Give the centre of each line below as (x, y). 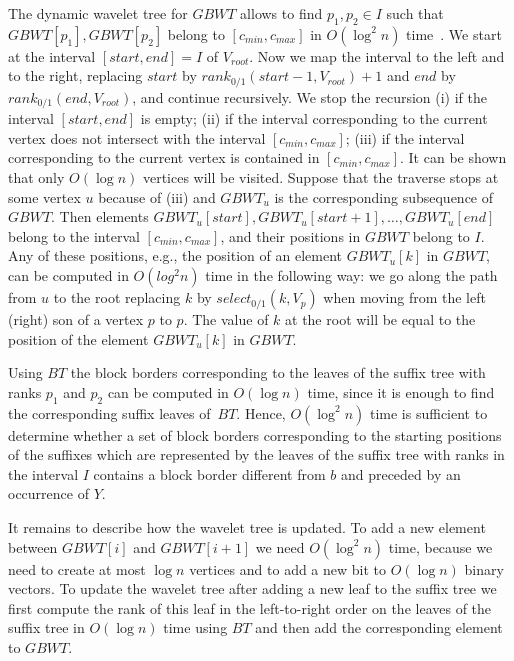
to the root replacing (117, 297)
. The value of (226, 319)
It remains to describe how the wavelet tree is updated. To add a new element (247, 527)
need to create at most (77, 568)
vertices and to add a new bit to (288, 568)
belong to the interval (74, 235)
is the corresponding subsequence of (384, 196)
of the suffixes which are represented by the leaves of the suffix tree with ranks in (256, 454)
